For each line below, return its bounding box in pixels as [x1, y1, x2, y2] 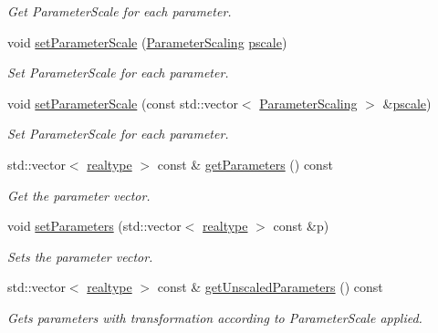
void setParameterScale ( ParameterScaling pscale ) [7, 32, 287, 51]
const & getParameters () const [157, 154, 333, 173]
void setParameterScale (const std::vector [7, 93, 238, 112]
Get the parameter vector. [7, 185, 151, 204]
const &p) [273, 216, 329, 235]
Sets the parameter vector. [7, 246, 153, 265]
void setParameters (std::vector [7, 216, 182, 235]
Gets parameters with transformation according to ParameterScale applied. [7, 307, 422, 327]
